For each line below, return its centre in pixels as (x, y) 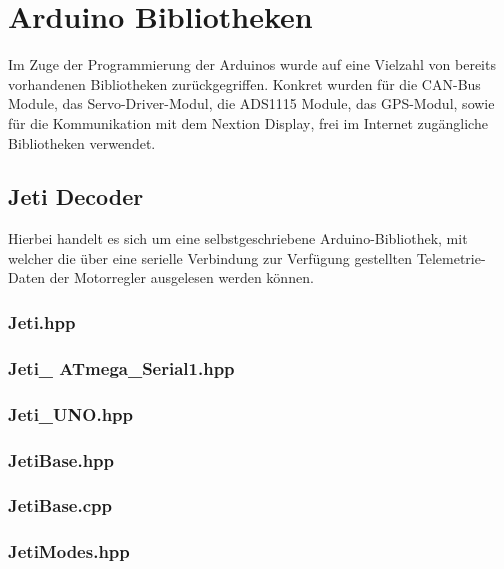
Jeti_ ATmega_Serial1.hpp (121, 367)
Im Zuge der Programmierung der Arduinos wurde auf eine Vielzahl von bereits (252, 64)
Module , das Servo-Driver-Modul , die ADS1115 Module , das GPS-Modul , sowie (251, 103)
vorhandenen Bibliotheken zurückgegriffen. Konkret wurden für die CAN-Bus (244, 83)
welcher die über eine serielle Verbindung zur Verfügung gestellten (210, 257)
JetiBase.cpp (60, 505)
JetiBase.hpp (61, 459)
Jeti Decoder (76, 196)
